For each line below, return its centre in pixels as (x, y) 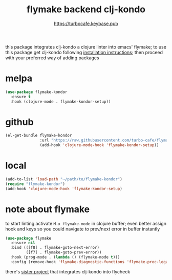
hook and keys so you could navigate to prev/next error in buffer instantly (83, 229)
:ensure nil (23, 243)
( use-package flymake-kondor (36, 92)
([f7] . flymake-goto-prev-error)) (64, 252)
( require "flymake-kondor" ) (35, 184)
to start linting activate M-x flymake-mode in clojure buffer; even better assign (86, 223)
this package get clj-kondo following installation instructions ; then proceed (84, 52)
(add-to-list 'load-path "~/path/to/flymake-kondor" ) (64, 179)
